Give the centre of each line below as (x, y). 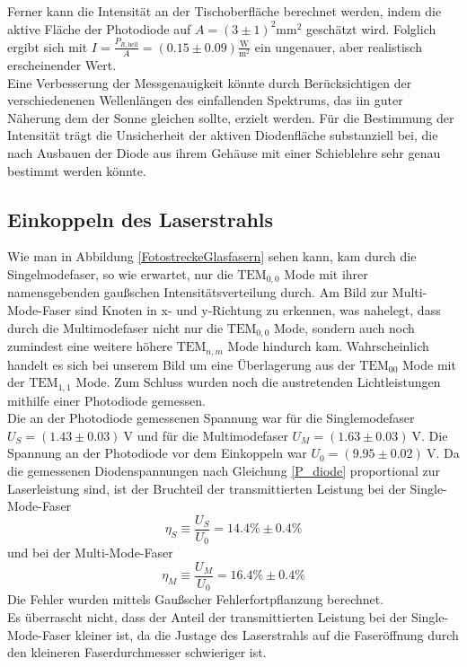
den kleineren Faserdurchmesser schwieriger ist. (137, 652)
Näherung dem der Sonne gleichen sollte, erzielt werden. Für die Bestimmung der (231, 117)
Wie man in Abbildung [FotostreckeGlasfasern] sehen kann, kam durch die (212, 256)
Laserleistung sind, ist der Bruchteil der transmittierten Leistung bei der (207, 488)
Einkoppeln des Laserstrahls (141, 219)
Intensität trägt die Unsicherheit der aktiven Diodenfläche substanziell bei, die (223, 135)
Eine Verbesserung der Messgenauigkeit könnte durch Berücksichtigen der (210, 82)
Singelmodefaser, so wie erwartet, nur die (120, 274)
